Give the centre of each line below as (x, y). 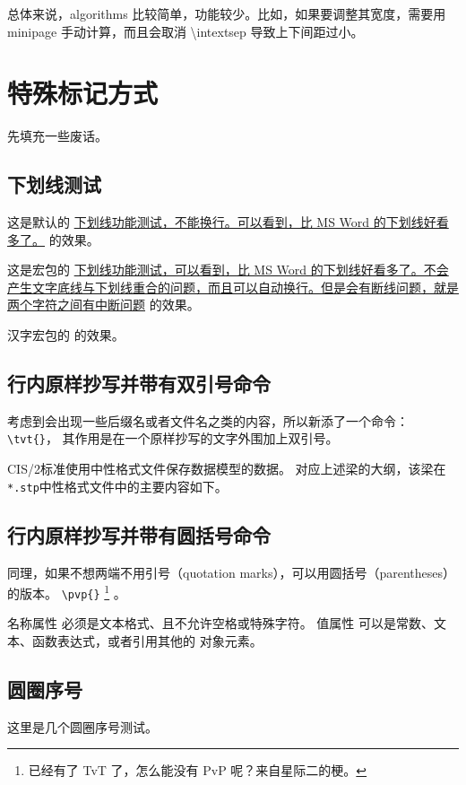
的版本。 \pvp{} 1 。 (67, 592)
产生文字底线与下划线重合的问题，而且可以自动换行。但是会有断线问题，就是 (233, 287)
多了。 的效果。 (53, 239)
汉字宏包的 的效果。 (66, 335)
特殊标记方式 (83, 93)
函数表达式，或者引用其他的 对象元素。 (147, 641)
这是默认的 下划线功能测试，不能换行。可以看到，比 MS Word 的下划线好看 (228, 222)
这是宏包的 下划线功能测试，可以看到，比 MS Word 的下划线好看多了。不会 (228, 270)
